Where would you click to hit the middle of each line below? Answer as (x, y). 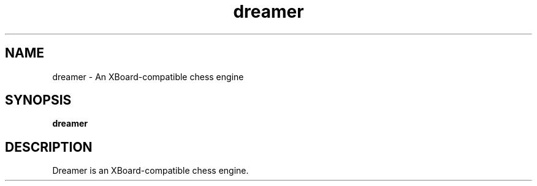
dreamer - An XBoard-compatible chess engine (148, 76)
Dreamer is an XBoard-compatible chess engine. (150, 171)
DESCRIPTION (49, 147)
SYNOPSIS (38, 100)
